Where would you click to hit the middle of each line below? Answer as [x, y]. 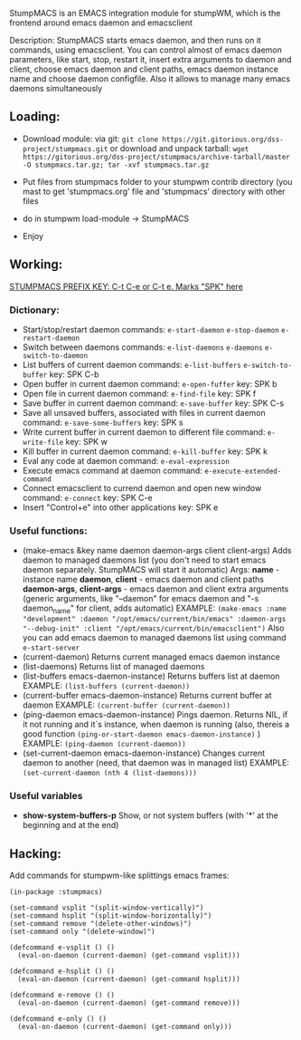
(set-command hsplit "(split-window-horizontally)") [111, 916]
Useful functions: [48, 531]
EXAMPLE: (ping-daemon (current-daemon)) [104, 744]
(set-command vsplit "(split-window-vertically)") [107, 908]
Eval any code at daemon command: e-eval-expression [126, 460]
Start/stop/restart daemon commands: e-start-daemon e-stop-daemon [151, 329]
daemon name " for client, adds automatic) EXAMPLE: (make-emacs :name [154, 609]
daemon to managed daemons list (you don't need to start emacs [144, 560]
